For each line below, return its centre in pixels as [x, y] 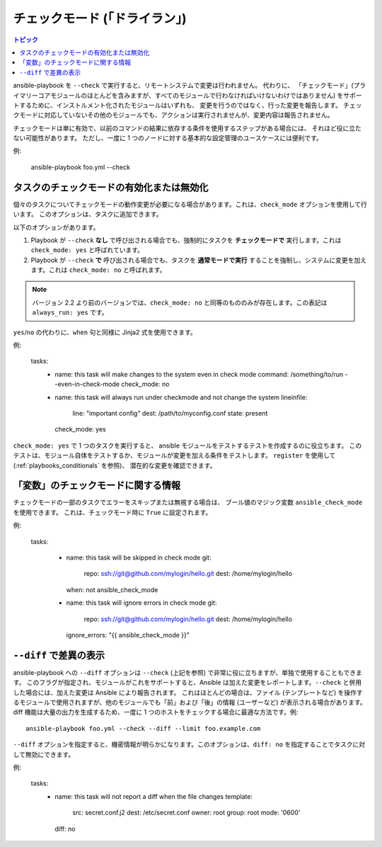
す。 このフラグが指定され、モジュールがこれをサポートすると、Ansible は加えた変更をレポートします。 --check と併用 [187, 683]
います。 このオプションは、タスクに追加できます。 [88, 214]
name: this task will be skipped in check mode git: [139, 558]
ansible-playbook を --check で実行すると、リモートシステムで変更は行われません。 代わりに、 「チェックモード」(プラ [190, 86]
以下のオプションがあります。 [56, 227]
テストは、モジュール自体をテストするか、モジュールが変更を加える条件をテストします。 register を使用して [174, 455]
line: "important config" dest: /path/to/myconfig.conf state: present [170, 413]
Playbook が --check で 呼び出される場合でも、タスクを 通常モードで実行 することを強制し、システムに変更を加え [199, 260]
